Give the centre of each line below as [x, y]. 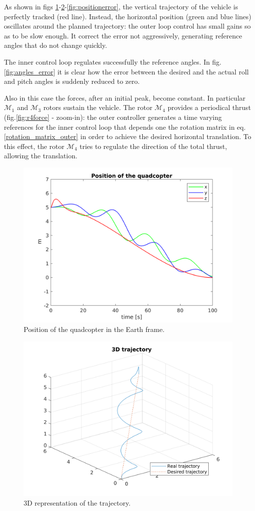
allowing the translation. [41, 156]
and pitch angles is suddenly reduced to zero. [72, 81]
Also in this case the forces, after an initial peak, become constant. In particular [125, 97]
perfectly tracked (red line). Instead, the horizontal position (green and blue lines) [128, 16]
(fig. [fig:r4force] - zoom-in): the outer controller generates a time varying [113, 117]
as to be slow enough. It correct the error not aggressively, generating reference [123, 35]
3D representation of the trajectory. [77, 503]
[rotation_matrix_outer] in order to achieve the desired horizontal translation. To [128, 136]
